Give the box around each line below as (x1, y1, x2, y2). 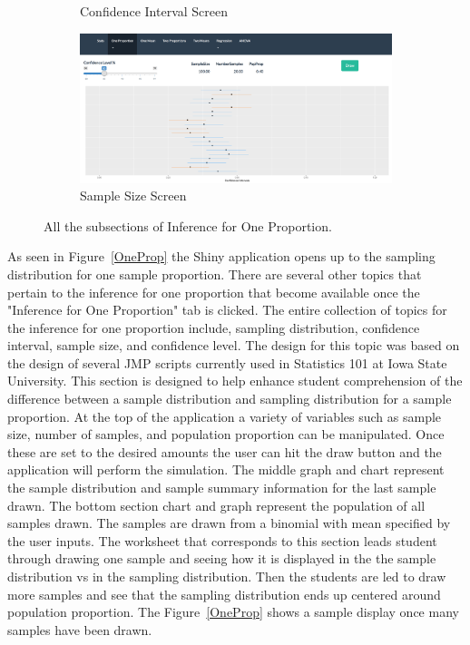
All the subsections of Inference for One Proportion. (44, 216, 332, 235)
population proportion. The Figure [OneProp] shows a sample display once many (7, 602, 459, 621)
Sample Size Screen (80, 186, 187, 205)
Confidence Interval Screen (80, 2, 229, 20)
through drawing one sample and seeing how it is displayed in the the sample (7, 549, 436, 568)
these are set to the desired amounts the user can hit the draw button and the (7, 442, 442, 461)
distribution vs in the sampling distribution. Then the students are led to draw (7, 567, 446, 585)
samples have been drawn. (7, 620, 152, 639)
